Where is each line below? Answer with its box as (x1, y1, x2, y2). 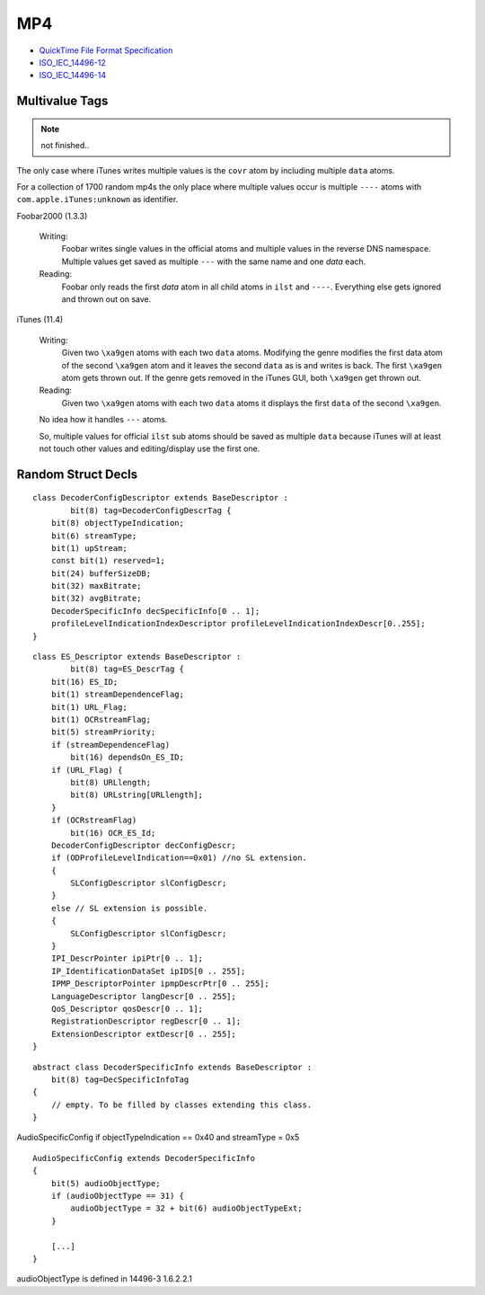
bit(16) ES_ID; (50, 677, 119, 687)
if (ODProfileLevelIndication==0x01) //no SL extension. (50, 853, 307, 863)
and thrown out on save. (61, 294, 152, 305)
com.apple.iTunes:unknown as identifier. (16, 194, 179, 205)
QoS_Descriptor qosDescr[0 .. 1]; (50, 1003, 204, 1014)
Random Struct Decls (16, 466, 138, 482)
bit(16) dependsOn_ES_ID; (70, 752, 184, 763)
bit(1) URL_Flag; (50, 702, 128, 712)
